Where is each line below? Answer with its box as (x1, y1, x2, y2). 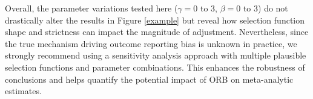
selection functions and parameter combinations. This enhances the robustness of (5, 60, 305, 73)
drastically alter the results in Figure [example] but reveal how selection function (5, 13, 305, 26)
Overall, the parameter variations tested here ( (5, 2, 178, 14)
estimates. (5, 85, 42, 97)
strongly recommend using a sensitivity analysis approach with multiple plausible (5, 49, 306, 62)
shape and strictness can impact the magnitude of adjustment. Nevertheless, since (5, 25, 309, 38)
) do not (258, 2, 288, 14)
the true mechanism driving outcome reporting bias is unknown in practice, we (5, 37, 297, 49)
